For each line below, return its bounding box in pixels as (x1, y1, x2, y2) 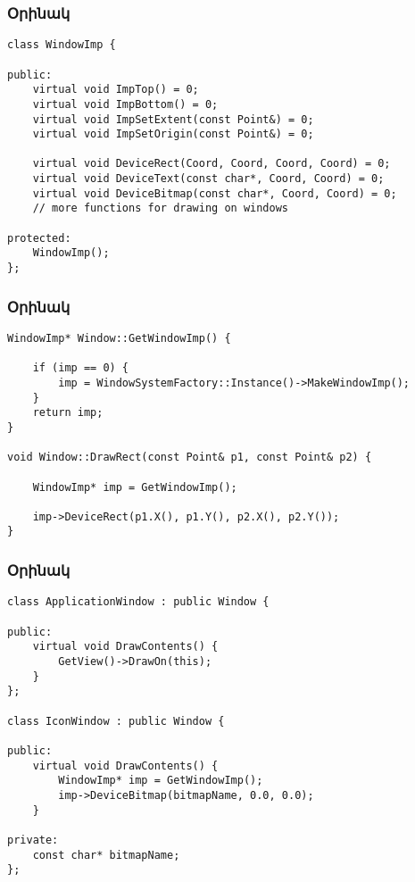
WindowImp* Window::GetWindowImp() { (7, 331, 231, 345)
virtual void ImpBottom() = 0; (32, 97, 219, 111)
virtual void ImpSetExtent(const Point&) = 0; (32, 112, 314, 126)
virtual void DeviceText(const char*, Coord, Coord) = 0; (32, 172, 385, 186)
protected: (7, 231, 71, 245)
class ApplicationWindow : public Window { (7, 595, 270, 609)
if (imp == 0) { (32, 362, 129, 375)
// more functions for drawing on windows (32, 202, 288, 215)
